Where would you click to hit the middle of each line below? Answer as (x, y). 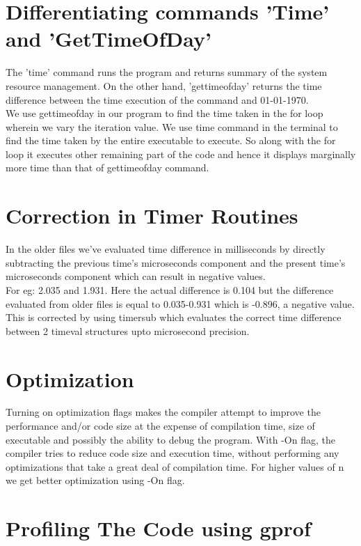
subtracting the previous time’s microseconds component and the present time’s (176, 262)
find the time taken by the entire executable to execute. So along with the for (171, 140)
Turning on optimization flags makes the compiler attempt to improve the (163, 412)
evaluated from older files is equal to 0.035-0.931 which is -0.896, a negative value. (180, 303)
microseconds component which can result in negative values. (136, 276)
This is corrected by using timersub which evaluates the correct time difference (174, 317)
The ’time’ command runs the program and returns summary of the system (167, 72)
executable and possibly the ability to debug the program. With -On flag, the (170, 439)
